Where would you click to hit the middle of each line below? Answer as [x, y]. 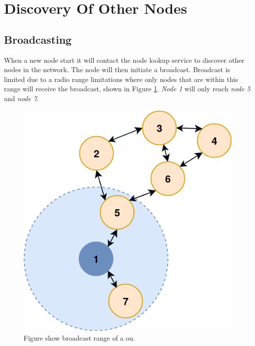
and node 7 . [22, 98]
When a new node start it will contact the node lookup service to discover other [124, 60]
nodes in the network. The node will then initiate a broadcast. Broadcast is [117, 69]
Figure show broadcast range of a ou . [79, 337]
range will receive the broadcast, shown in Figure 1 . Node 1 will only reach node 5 [127, 89]
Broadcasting [38, 39]
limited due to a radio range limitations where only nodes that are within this [121, 79]
